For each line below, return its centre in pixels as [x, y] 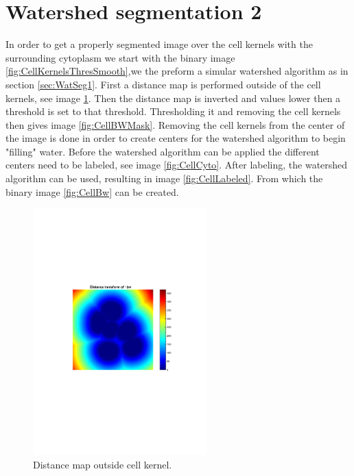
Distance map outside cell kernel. [103, 464]
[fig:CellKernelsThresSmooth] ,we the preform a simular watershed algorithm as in [177, 71]
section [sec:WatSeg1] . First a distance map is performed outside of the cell [163, 84]
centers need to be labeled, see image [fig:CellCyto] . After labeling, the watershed [177, 165]
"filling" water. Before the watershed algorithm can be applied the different [163, 151]
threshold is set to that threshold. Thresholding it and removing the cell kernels [173, 111]
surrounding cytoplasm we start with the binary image [120, 57]
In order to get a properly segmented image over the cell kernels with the [159, 44]
